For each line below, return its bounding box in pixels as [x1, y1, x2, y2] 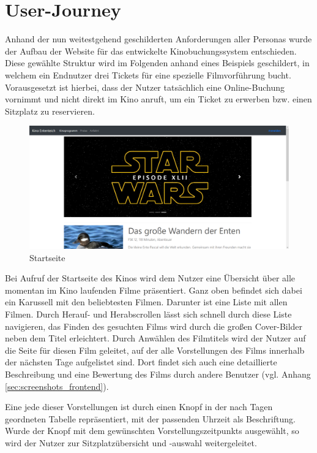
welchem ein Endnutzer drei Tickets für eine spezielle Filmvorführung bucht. [5, 68, 291, 81]
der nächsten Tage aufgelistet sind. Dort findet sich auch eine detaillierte [5, 356, 277, 368]
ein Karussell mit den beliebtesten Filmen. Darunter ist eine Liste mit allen [5, 295, 288, 308]
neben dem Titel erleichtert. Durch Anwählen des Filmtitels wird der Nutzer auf [5, 332, 306, 345]
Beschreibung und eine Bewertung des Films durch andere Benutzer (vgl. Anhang [5, 368, 311, 381]
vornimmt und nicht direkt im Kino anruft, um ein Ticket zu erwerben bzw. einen [5, 93, 312, 105]
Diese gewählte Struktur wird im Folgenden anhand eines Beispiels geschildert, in [5, 56, 310, 69]
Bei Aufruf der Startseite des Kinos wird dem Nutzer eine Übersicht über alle [5, 272, 296, 284]
